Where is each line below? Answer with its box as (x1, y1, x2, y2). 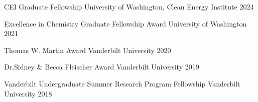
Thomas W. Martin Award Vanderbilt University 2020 (4, 44, 171, 55)
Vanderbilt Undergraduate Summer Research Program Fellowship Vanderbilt (4, 78, 240, 88)
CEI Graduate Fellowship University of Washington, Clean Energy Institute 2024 (4, 1, 254, 11)
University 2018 (4, 88, 52, 98)
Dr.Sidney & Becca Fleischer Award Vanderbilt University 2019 (4, 61, 199, 72)
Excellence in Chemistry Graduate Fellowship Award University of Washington (4, 18, 247, 28)
